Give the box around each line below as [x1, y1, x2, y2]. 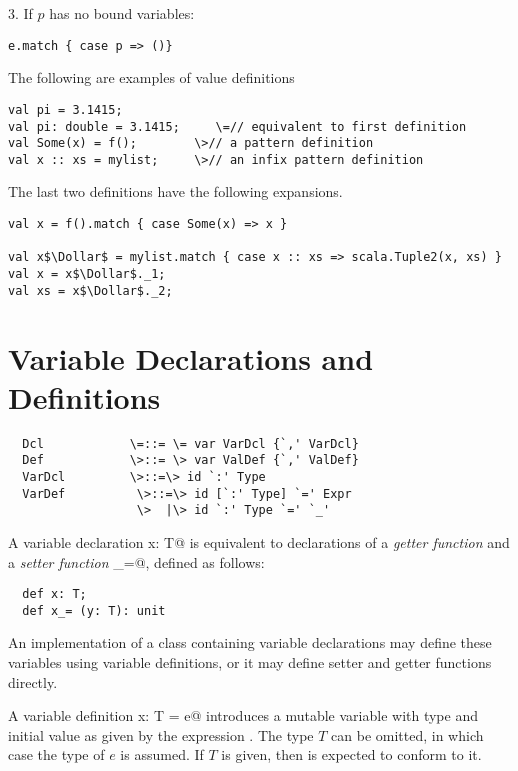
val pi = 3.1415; [8, 102, 123, 117]
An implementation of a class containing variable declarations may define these [8, 632, 492, 653]
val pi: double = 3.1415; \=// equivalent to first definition [8, 119, 467, 134]
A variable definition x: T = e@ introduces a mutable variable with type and [8, 705, 478, 726]
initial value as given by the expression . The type [8, 724, 314, 745]
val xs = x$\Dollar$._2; [8, 283, 173, 298]
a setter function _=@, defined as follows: [8, 551, 265, 572]
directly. [8, 671, 58, 692]
